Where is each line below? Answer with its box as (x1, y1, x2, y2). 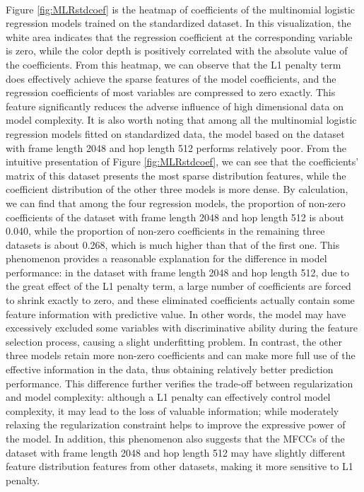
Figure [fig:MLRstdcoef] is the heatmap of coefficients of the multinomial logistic (6, 1, 356, 16)
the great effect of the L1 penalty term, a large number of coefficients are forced (6, 279, 351, 293)
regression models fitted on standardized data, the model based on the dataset (6, 126, 345, 141)
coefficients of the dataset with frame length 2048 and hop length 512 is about (6, 209, 344, 224)
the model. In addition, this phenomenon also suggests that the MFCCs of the (6, 431, 345, 445)
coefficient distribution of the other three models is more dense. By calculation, (6, 182, 348, 197)
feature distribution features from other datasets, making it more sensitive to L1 (6, 459, 353, 474)
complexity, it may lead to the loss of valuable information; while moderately (6, 403, 339, 418)
